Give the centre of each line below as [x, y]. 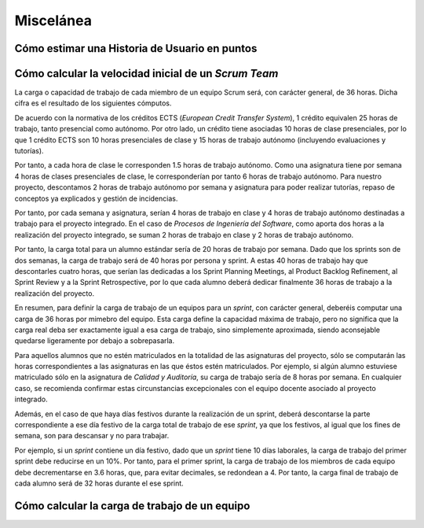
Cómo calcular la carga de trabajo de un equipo [132, 506]
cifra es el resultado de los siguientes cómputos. [93, 103]
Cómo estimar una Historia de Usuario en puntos [136, 48]
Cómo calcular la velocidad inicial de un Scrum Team [146, 74]
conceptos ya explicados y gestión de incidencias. [96, 198]
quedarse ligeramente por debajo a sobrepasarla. [95, 341]
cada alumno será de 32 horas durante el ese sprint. [99, 483]
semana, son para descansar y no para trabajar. [92, 436]
